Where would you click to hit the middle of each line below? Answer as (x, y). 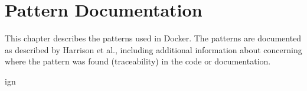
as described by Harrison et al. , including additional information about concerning (153, 49)
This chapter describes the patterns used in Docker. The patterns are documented (153, 38)
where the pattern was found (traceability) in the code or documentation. (138, 61)
